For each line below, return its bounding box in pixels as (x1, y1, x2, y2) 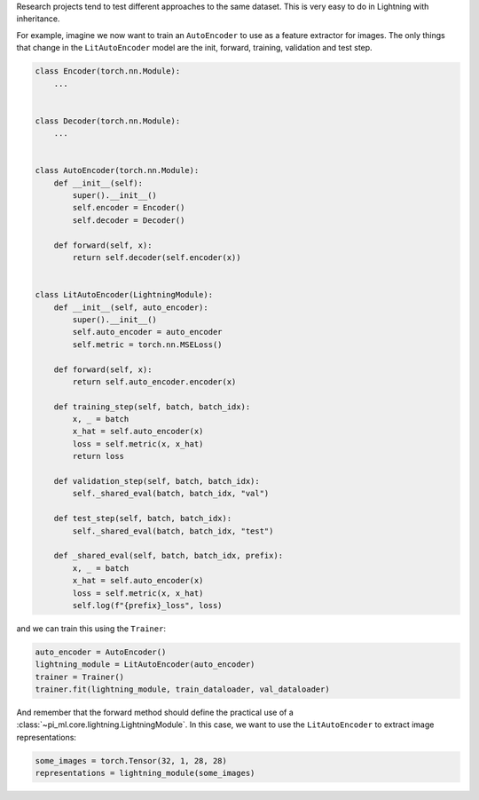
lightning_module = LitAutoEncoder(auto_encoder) (35, 660, 255, 669)
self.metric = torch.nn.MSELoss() (72, 339, 223, 350)
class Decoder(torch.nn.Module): (35, 115, 181, 126)
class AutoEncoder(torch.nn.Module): (35, 165, 200, 176)
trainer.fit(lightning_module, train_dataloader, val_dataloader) (35, 685, 330, 694)
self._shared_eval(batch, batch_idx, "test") (72, 526, 274, 536)
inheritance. (16, 13, 60, 24)
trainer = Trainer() (35, 671, 124, 682)
